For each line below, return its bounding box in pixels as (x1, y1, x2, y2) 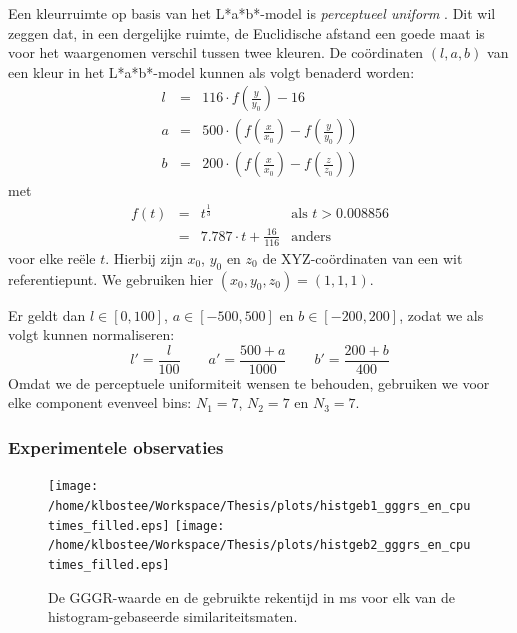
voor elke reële (8, 247, 96, 268)
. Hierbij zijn (105, 247, 183, 268)
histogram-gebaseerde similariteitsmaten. (48, 606, 298, 627)
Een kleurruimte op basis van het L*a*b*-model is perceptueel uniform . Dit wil (8, 3, 496, 23)
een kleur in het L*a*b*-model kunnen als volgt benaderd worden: (8, 61, 415, 82)
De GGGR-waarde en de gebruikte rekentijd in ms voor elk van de (48, 586, 455, 607)
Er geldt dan (8, 304, 86, 325)
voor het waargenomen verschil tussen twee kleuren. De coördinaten (8, 42, 424, 63)
